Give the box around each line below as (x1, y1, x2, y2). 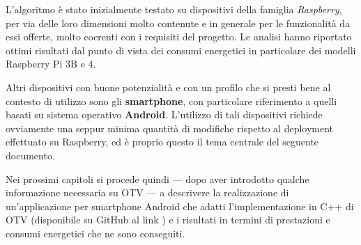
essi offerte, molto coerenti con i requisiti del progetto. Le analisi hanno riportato (6, 29, 352, 44)
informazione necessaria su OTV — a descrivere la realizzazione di (6, 185, 289, 200)
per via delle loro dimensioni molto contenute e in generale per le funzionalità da (6, 15, 351, 30)
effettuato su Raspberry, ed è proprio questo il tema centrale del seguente (6, 134, 319, 149)
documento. (6, 148, 55, 162)
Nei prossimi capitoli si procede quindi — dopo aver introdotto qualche (6, 171, 309, 186)
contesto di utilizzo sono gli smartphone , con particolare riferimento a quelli (6, 93, 337, 108)
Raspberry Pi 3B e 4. (6, 56, 96, 71)
